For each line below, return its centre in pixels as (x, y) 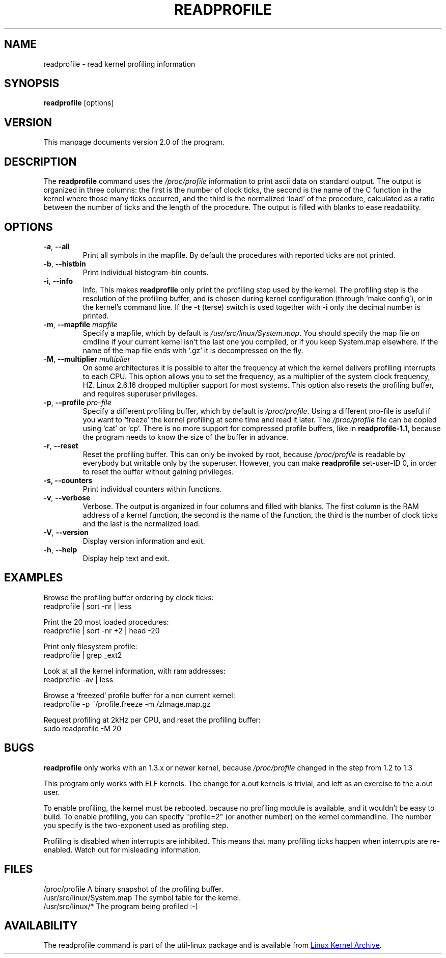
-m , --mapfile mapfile (80, 324)
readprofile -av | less (78, 679)
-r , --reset (61, 445)
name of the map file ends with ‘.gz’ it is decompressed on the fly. (193, 350)
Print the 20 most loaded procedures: (106, 622)
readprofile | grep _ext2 (83, 655)
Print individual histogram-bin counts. (146, 272)
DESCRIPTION (40, 162)
